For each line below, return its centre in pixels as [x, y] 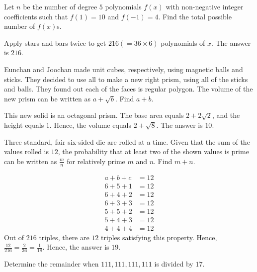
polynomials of [183, 43]
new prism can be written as [47, 98]
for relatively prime [96, 161]
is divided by [174, 264]
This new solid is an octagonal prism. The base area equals [94, 115]
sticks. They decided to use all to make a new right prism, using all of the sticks [126, 79]
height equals [24, 125]
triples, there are [64, 237]
